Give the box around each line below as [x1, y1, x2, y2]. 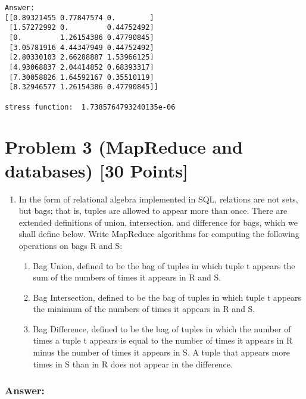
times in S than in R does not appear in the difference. [33, 357, 233, 370]
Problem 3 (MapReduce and [5, 135, 243, 159]
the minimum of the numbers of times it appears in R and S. [33, 303, 255, 315]
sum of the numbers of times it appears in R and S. [33, 271, 221, 283]
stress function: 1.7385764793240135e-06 [5, 102, 176, 111]
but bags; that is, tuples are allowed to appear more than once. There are [18, 204, 288, 217]
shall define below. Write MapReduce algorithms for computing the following [18, 227, 299, 240]
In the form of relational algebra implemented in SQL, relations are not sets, [18, 192, 298, 205]
